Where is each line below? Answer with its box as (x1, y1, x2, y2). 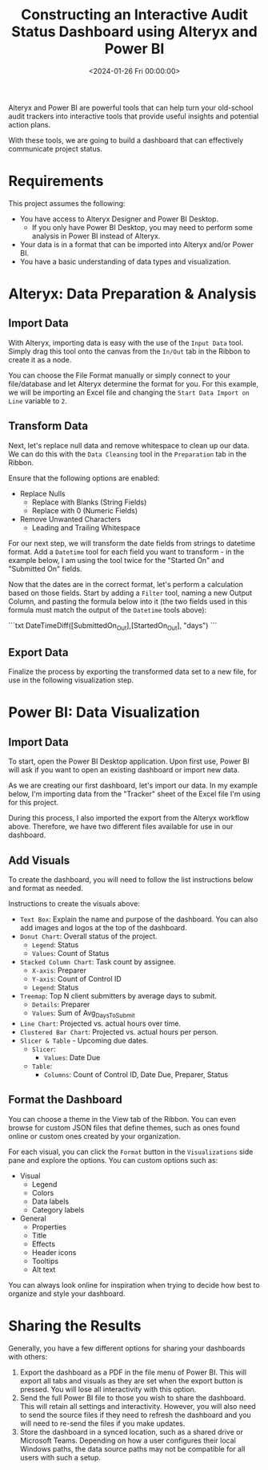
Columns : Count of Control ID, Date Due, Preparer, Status (43, 1069, 229, 1079)
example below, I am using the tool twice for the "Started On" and (8, 555, 225, 565)
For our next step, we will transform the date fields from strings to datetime (8, 538, 256, 548)
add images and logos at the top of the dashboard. (19, 923, 187, 933)
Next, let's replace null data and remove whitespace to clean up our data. (8, 440, 250, 450)
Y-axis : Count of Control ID (31, 974, 122, 984)
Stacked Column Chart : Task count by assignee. (19, 957, 176, 967)
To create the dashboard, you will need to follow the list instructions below (8, 875, 254, 885)
